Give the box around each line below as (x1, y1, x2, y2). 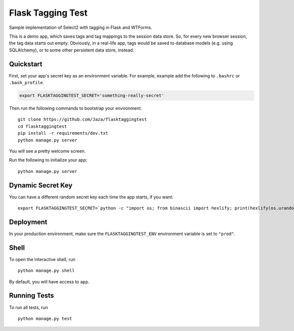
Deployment (9, 218, 48, 226)
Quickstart (9, 60, 43, 68)
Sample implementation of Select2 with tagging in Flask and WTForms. (9, 24, 152, 30)
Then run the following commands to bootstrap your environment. (9, 105, 142, 111)
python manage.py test (18, 316, 73, 321)
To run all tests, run (9, 304, 49, 310)
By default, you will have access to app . (9, 279, 90, 284)
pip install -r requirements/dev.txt (18, 130, 109, 136)
